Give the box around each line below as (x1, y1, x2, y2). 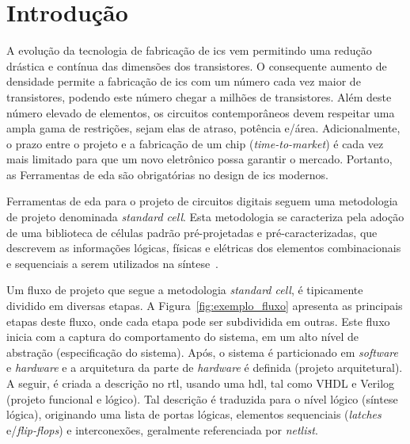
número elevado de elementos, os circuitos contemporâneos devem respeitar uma (6, 104, 395, 121)
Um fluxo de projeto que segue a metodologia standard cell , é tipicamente (6, 281, 363, 298)
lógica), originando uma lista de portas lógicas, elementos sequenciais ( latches (6, 406, 382, 423)
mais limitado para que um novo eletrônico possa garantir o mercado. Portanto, (6, 151, 393, 167)
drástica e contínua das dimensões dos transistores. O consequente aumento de (6, 57, 387, 74)
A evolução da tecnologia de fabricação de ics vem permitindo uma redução (6, 42, 372, 59)
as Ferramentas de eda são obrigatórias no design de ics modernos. (6, 166, 328, 182)
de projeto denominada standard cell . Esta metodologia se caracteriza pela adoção (6, 209, 404, 225)
